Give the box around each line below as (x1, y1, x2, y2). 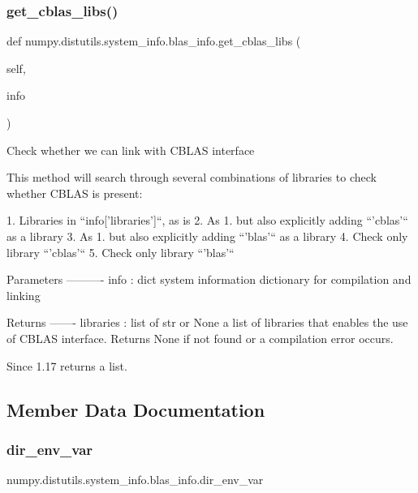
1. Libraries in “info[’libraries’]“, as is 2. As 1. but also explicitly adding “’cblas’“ (6, 212, 408, 229)
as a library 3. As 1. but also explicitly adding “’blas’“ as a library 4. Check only (6, 227, 408, 244)
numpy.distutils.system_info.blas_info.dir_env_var (6, 471, 264, 488)
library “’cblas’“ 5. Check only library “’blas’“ (6, 243, 235, 260)
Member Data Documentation (6, 397, 265, 422)
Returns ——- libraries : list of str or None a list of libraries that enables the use (6, 314, 408, 331)
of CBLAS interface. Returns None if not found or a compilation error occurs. (6, 329, 394, 346)
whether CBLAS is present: (6, 184, 143, 201)
